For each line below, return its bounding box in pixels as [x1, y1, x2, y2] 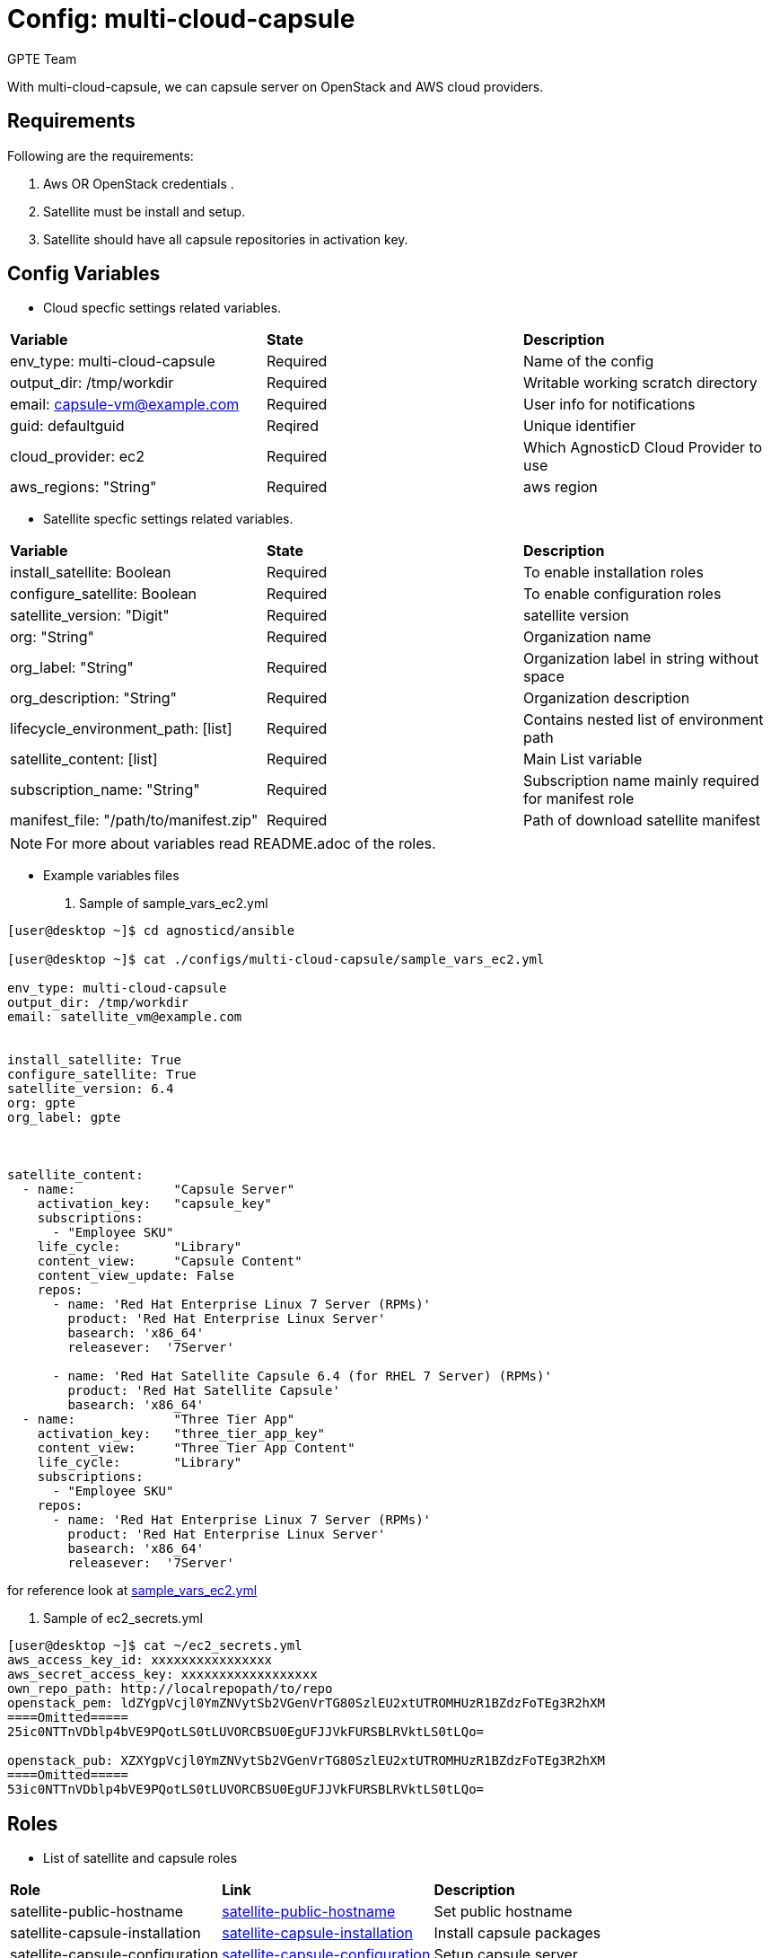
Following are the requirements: [7, 147, 194, 163]
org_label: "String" [10, 658, 134, 677]
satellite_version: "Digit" [10, 606, 170, 625]
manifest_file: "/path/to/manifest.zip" [10, 811, 258, 830]
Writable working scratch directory [522, 374, 758, 392]
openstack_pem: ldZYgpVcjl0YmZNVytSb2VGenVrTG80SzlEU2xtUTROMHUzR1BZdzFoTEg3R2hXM [7, 1696, 605, 1711]
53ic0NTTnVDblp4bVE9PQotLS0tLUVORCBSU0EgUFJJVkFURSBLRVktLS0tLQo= [7, 1782, 485, 1797]
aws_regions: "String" [10, 478, 157, 497]
